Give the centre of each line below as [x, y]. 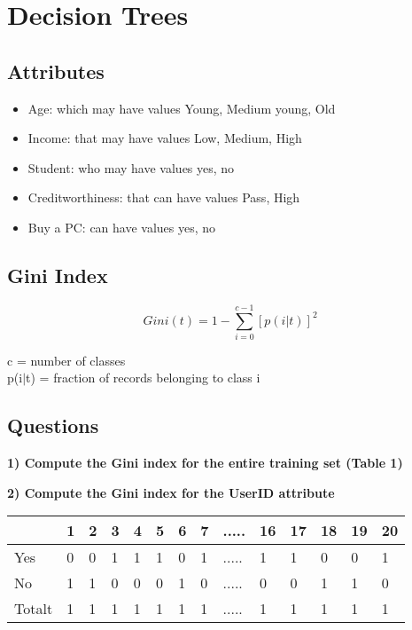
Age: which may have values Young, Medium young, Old [182, 108]
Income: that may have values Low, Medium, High [165, 138]
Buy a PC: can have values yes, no [122, 227]
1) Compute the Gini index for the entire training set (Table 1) [205, 463]
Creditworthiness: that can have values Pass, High [164, 197]
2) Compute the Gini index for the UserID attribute [171, 492]
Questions [53, 425]
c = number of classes [66, 360]
